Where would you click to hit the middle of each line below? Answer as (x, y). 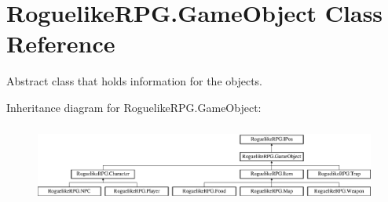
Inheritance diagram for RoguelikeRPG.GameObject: (134, 107)
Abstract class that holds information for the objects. (135, 81)
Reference (61, 43)
